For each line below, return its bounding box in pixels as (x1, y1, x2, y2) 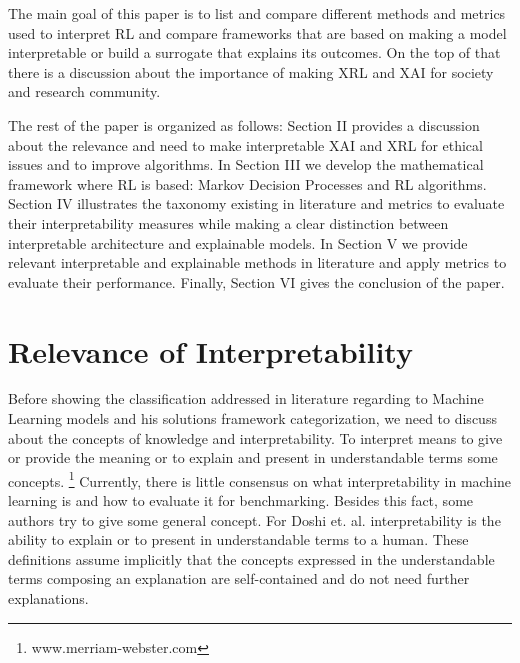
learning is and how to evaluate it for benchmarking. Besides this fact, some (8, 490, 474, 511)
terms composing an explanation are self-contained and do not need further (8, 568, 470, 589)
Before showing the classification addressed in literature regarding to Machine (8, 388, 484, 409)
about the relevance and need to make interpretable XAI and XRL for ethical (8, 134, 483, 155)
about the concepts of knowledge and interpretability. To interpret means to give (8, 427, 503, 448)
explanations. (8, 588, 89, 609)
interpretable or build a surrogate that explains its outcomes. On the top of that (8, 42, 501, 63)
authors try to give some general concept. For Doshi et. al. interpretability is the (8, 509, 501, 530)
